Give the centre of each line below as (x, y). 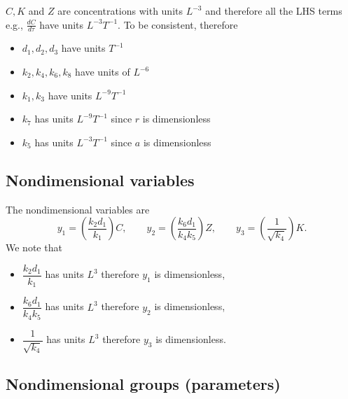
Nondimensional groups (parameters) (143, 383)
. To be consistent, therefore (178, 24)
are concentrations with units (120, 10)
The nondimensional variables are (78, 209)
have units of (103, 72)
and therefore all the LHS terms (274, 10)
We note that (34, 247)
